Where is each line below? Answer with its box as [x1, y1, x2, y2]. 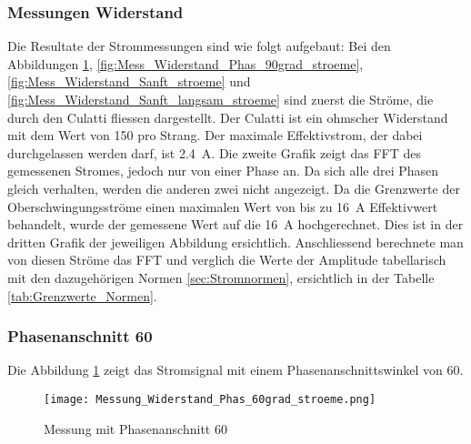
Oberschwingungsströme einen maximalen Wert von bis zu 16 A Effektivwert [7, 197, 438, 216]
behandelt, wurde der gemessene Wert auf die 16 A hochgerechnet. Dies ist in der [7, 215, 464, 234]
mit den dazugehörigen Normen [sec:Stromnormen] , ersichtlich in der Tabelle [7, 267, 435, 287]
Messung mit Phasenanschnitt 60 [44, 419, 227, 438]
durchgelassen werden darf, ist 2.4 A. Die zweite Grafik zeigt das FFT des [7, 143, 422, 162]
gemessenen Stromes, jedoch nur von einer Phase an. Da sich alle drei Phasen [7, 161, 439, 180]
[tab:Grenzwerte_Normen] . [7, 286, 157, 305]
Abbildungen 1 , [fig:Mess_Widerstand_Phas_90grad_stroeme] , [7, 54, 364, 73]
